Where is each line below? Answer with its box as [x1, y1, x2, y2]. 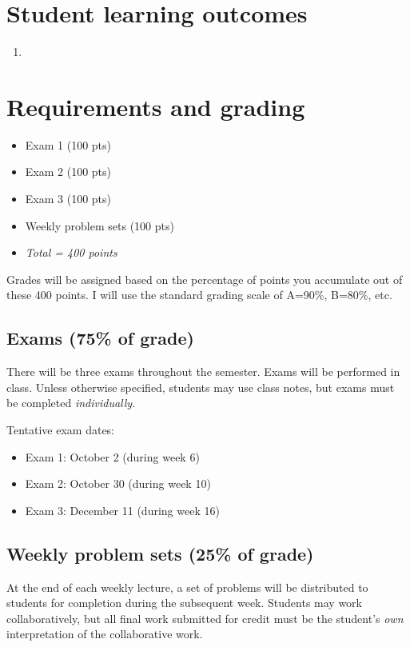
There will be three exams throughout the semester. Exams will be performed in [6, 363, 400, 380]
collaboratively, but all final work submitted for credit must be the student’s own [6, 609, 404, 626]
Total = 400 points [25, 244, 117, 261]
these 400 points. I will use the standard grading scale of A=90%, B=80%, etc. [6, 286, 392, 303]
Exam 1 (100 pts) [25, 136, 112, 153]
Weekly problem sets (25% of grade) [6, 541, 314, 565]
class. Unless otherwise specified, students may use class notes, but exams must [6, 378, 395, 395]
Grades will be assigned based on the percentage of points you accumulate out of [6, 270, 403, 287]
